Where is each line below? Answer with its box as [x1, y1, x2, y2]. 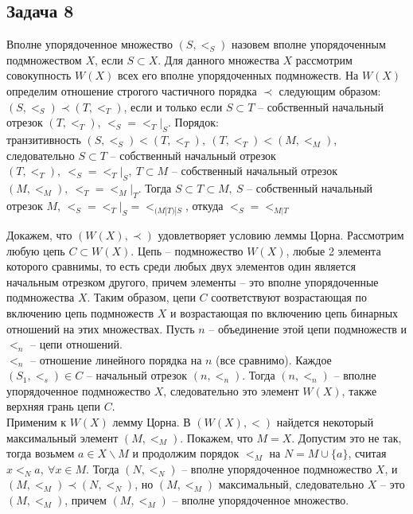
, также [341, 382, 377, 399]
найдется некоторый [276, 414, 374, 430]
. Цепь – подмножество [131, 242, 244, 259]
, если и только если [123, 98, 223, 115]
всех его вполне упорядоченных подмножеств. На [117, 67, 359, 84]
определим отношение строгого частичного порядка [6, 82, 257, 99]
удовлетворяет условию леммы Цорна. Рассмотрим [158, 226, 404, 243]
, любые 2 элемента [286, 242, 381, 259]
